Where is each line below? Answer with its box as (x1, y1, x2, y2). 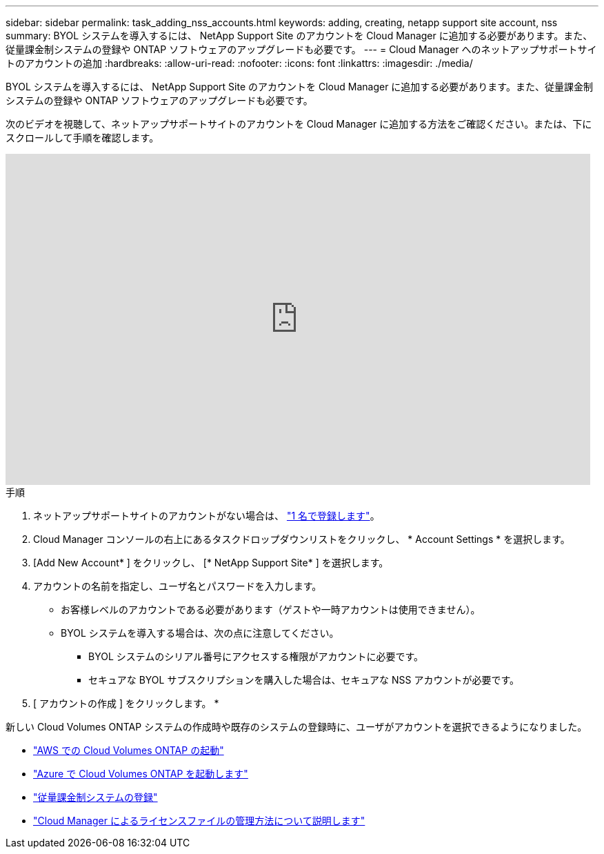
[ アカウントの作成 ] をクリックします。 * (33, 697, 219, 709)
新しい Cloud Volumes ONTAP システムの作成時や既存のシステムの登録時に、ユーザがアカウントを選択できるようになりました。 (6, 721, 587, 733)
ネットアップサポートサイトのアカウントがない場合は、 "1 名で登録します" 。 (33, 510, 380, 522)
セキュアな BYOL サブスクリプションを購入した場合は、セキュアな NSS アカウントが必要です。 (88, 674, 520, 686)
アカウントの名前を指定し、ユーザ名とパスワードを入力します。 (33, 580, 322, 592)
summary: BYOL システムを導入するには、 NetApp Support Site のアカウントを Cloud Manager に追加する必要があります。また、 (6, 30, 593, 41)
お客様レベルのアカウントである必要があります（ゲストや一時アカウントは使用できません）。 (61, 604, 481, 615)
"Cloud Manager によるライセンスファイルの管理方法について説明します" (33, 815, 365, 826)
